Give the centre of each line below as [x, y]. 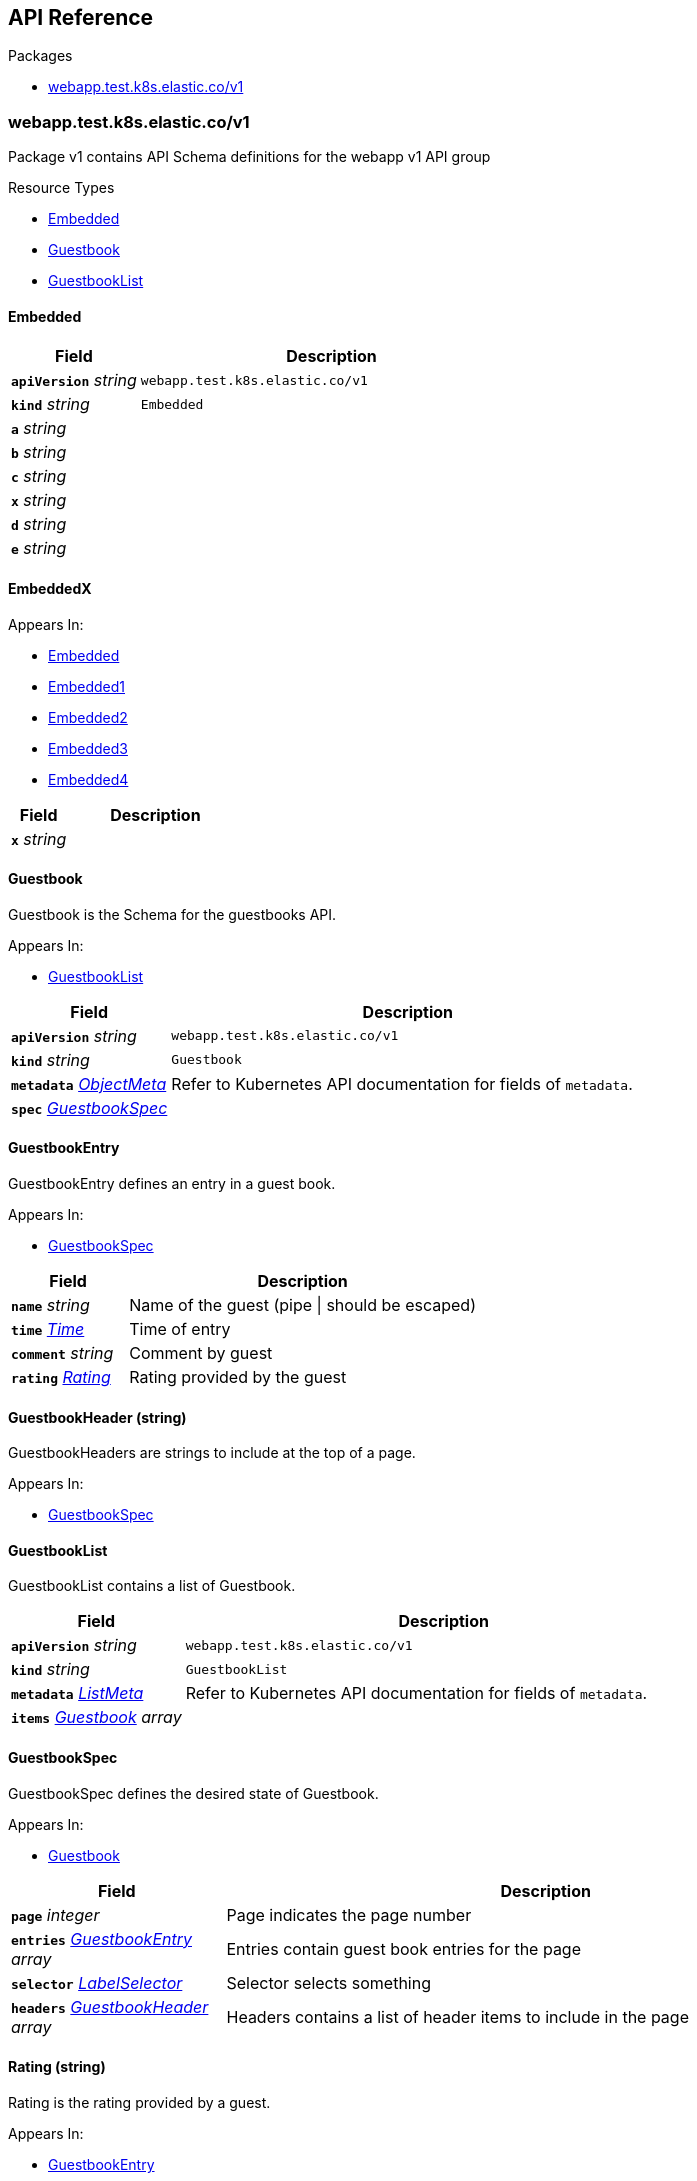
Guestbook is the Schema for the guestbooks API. [172, 914]
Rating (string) [57, 2067]
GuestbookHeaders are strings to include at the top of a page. [212, 1453]
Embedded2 [88, 717]
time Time [48, 1329]
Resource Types [61, 188]
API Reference [81, 17]
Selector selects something [328, 1982]
